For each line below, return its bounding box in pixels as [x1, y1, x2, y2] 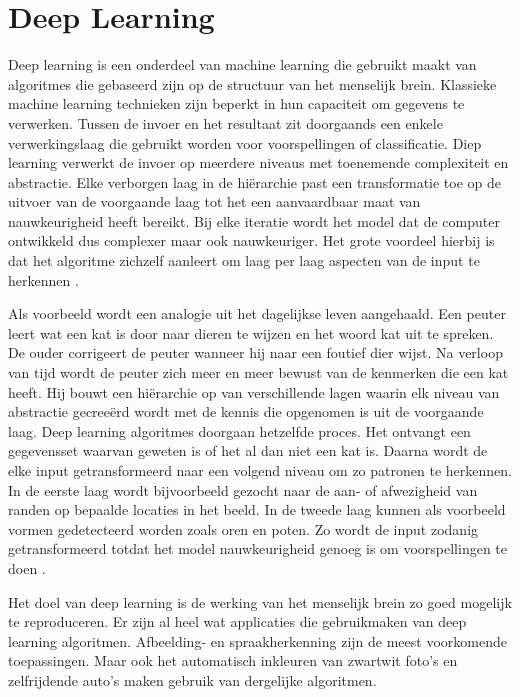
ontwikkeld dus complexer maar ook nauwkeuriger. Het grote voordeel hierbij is [8, 230, 495, 251]
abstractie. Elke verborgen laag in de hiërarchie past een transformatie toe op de [8, 171, 502, 192]
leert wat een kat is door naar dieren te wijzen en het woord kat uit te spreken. [8, 322, 494, 343]
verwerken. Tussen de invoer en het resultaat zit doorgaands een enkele [8, 112, 443, 133]
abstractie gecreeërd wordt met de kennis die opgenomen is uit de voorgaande [8, 401, 484, 422]
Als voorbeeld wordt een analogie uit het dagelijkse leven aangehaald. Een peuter [8, 303, 506, 324]
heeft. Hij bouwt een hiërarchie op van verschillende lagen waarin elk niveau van [8, 381, 500, 402]
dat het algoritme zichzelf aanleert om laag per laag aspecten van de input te [8, 250, 480, 271]
